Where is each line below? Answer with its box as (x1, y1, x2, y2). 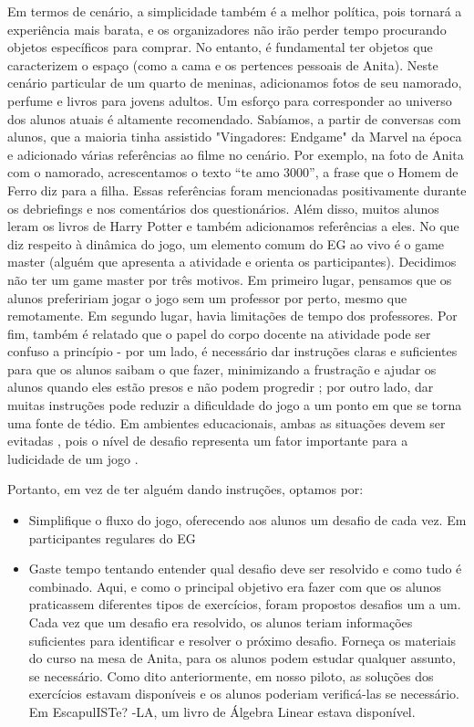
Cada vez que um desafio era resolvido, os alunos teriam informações (28, 613, 413, 631)
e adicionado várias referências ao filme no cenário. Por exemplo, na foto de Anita (7, 144, 464, 163)
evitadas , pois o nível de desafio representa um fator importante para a (7, 431, 408, 450)
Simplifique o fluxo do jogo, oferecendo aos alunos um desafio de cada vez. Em (28, 511, 467, 530)
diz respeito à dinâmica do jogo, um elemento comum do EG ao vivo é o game (7, 234, 445, 253)
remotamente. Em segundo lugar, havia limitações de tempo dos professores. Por (7, 306, 458, 325)
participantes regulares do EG (28, 528, 196, 547)
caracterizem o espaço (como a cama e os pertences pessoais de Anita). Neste (7, 55, 438, 74)
